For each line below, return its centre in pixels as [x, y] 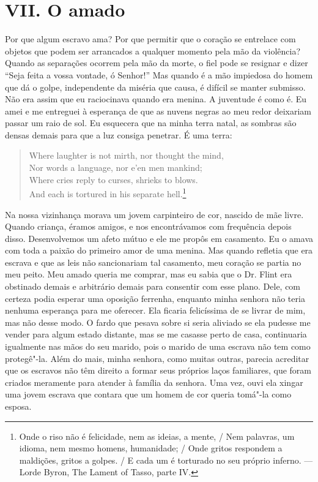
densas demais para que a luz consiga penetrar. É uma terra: [119, 134]
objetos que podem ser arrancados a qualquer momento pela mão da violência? [153, 51]
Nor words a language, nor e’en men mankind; [116, 168]
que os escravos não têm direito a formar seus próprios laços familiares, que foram [158, 370]
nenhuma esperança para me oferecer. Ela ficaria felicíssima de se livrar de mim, [155, 310]
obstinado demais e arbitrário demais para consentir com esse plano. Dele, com [153, 286]
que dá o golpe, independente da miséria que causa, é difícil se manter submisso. [155, 87]
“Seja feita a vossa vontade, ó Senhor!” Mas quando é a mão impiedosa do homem [159, 74]
